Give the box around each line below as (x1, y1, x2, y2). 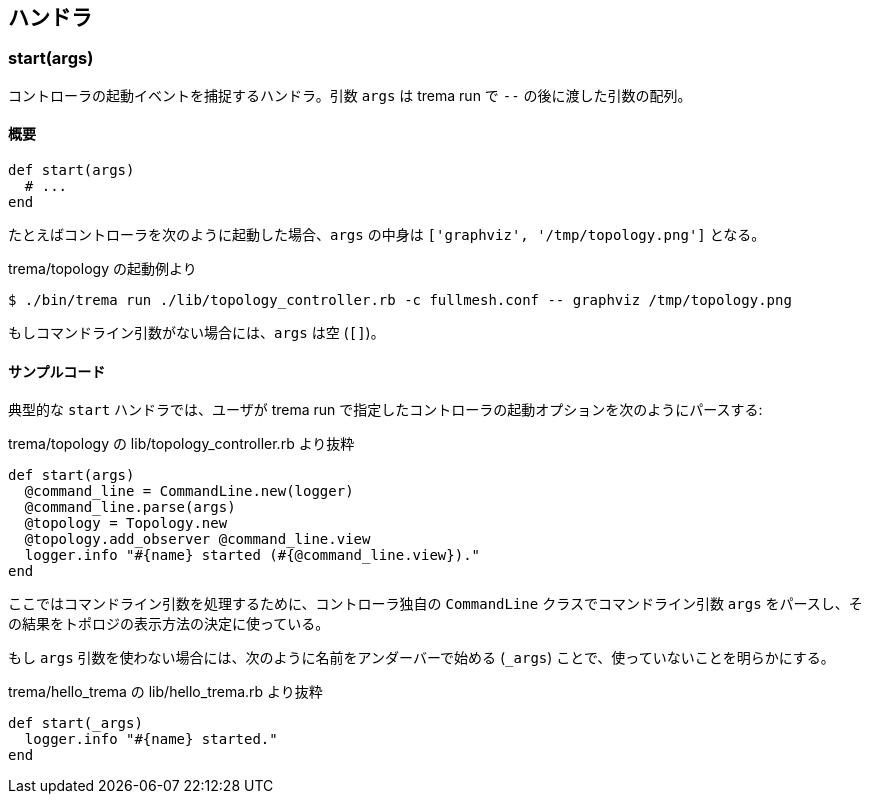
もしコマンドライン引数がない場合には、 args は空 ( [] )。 (8, 324, 385, 342)
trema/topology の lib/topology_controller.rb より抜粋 (8, 435, 355, 453)
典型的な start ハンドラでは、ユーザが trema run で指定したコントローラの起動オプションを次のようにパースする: (8, 401, 763, 419)
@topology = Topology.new (24, 515, 228, 532)
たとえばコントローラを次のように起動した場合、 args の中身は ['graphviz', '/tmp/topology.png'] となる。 (8, 226, 766, 244)
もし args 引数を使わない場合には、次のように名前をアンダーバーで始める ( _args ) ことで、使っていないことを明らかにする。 (8, 649, 835, 667)
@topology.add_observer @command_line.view (24, 531, 371, 548)
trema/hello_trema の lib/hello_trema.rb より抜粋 (8, 683, 323, 701)
